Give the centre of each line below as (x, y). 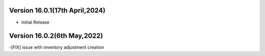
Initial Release (35, 22)
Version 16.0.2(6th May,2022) (56, 36)
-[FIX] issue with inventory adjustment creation (57, 47)
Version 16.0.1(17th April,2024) (57, 10)
